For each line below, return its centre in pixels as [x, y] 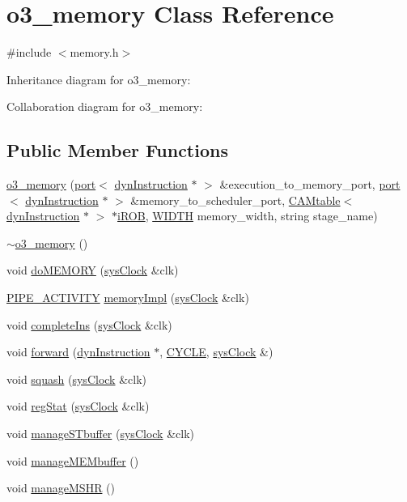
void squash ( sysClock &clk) [76, 379]
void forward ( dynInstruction [78, 352]
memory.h [94, 52]
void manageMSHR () [61, 488]
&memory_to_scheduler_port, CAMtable [235, 200]
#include [29, 52]
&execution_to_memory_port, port [310, 184]
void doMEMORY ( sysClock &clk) [93, 270]
